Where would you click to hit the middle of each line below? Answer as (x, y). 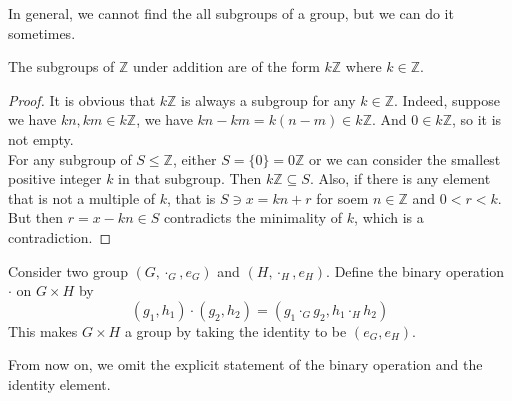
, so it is (477, 119)
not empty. (41, 138)
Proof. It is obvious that (82, 99)
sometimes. (42, 32)
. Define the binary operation (415, 270)
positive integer (55, 178)
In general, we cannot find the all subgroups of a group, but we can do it (231, 13)
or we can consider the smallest (405, 158)
